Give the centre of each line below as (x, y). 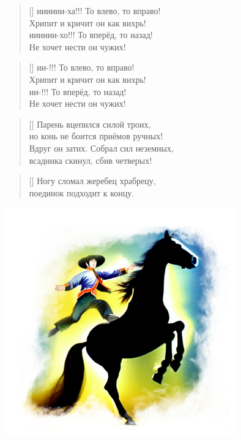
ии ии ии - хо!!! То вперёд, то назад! (91, 35)
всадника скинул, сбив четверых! (91, 160)
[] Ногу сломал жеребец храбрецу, (92, 181)
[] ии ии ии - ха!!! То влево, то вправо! (95, 10)
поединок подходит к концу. (82, 192)
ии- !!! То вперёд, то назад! (78, 91)
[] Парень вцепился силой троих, (90, 124)
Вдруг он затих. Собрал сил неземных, (101, 148)
